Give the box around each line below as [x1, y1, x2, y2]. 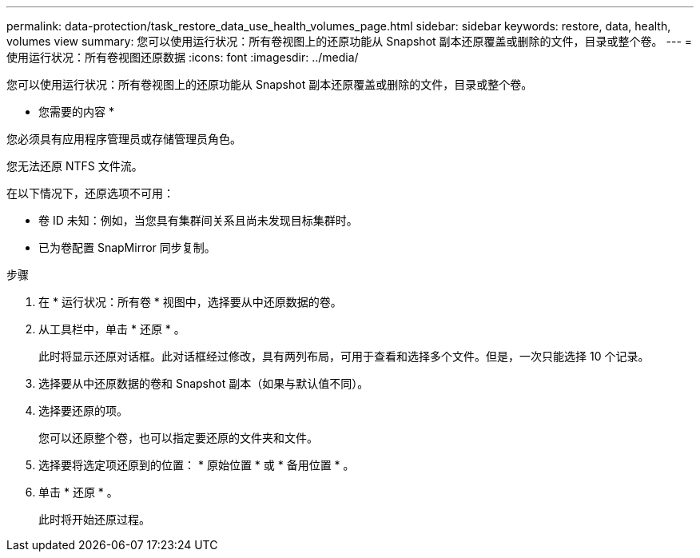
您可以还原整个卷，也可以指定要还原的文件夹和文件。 [38, 431, 318, 444]
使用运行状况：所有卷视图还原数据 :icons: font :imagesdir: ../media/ [6, 50, 359, 64]
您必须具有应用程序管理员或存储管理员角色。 [6, 132, 241, 145]
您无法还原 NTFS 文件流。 [6, 159, 143, 173]
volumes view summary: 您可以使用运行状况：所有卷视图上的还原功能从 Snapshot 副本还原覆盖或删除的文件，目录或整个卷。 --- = [6, 34, 693, 48]
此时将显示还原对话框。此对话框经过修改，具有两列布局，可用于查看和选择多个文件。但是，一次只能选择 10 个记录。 [38, 349, 650, 363]
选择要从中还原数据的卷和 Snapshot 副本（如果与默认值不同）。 [38, 377, 369, 390]
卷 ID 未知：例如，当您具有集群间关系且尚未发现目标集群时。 [38, 213, 358, 227]
